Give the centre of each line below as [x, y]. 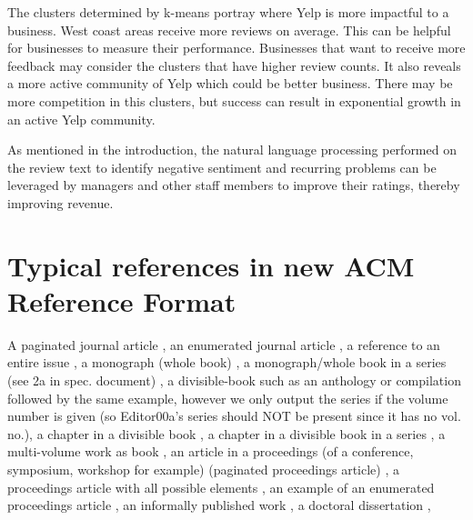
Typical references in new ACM [211, 265]
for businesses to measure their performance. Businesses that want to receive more [236, 48]
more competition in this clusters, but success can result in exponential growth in [234, 100]
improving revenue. [60, 202]
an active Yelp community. [81, 119]
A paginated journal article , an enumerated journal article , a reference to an [224, 344]
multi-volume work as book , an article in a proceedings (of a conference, [211, 451]
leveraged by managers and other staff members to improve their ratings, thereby [234, 185]
